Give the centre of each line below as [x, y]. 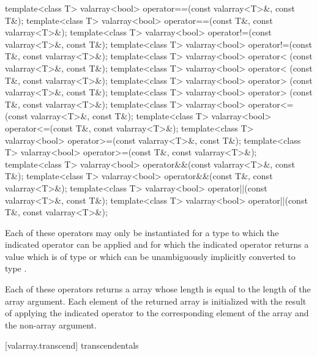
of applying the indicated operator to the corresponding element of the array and [157, 313]
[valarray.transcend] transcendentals [72, 345]
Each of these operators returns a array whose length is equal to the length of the [158, 289]
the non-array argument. [51, 324]
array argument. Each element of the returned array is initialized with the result [156, 301]
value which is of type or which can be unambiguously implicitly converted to [150, 256]
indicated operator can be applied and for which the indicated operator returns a [157, 244]
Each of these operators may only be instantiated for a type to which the [142, 232]
